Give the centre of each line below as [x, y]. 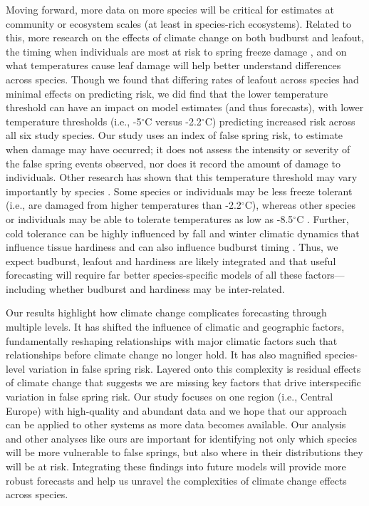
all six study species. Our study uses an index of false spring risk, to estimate [175, 135]
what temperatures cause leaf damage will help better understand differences [173, 65]
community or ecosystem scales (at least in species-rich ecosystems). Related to [179, 23]
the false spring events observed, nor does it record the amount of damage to [173, 163]
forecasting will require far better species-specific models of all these [154, 275]
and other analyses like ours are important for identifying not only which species [181, 438]
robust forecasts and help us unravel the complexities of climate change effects [176, 480]
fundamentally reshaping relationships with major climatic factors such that [172, 340]
